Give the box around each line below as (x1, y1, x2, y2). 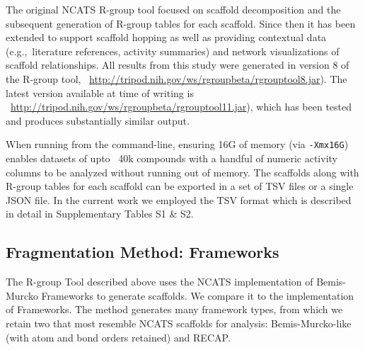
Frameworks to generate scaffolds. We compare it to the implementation (41, 288, 354, 303)
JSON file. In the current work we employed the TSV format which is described (6, 192, 352, 207)
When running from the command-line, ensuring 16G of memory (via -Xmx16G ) (6, 137, 349, 152)
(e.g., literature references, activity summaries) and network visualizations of (6, 43, 340, 58)
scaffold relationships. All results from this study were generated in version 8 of (6, 57, 349, 72)
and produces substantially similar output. (6, 113, 190, 128)
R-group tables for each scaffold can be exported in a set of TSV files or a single (6, 179, 354, 193)
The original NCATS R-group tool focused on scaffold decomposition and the (6, 2, 341, 16)
